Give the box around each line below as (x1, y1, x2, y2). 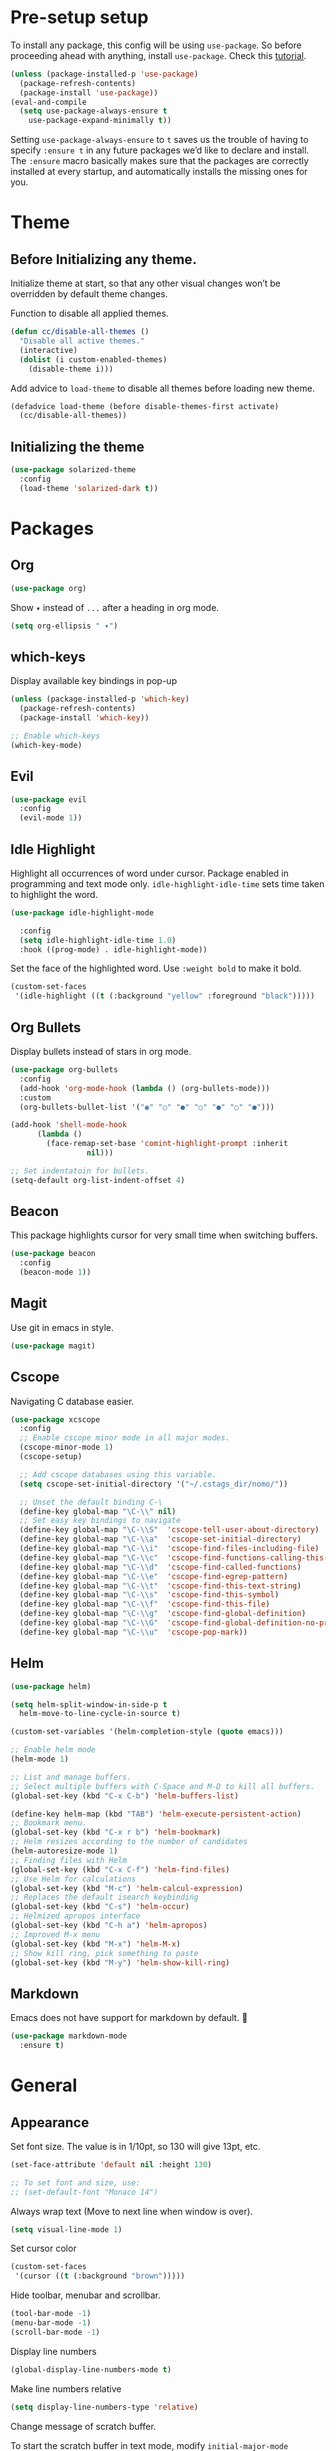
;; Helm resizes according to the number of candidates (10, 1837, 248, 1847)
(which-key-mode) (10, 740, 83, 750)
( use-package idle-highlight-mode (10, 907, 155, 918)
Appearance (10, 2114, 90, 2131)
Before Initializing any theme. (10, 251, 197, 268)
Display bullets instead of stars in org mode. (10, 1046, 192, 1057)
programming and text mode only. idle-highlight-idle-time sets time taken (10, 877, 325, 890)
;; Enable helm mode (10, 1745, 97, 1755)
